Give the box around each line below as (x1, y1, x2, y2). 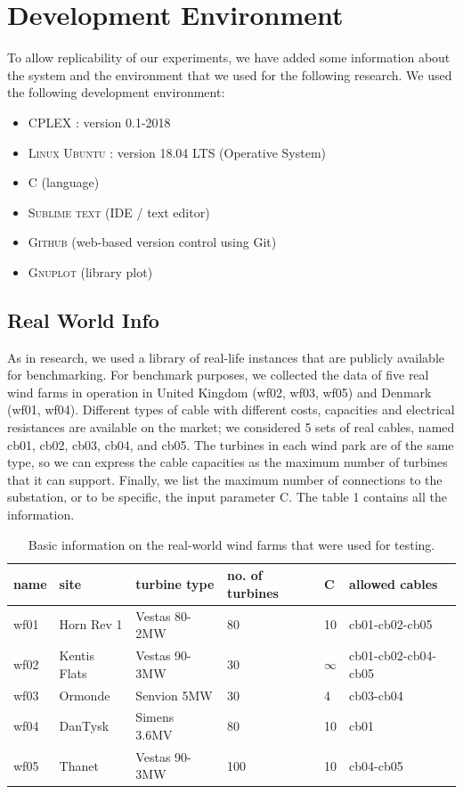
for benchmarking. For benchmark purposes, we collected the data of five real (7, 365, 429, 384)
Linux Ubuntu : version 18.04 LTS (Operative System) (28, 143, 326, 161)
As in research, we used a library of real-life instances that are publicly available (7, 348, 445, 366)
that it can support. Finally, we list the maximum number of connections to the (7, 470, 443, 488)
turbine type (135, 575, 215, 593)
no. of (226, 566, 263, 585)
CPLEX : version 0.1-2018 (28, 112, 171, 131)
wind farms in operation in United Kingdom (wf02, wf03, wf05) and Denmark (7, 382, 432, 401)
